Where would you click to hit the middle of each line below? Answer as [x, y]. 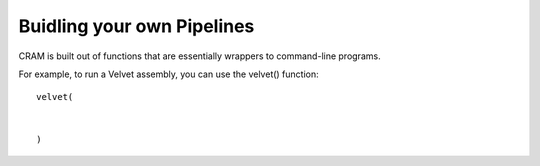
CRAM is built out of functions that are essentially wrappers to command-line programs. [199, 56]
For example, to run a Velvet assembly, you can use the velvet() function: [168, 74]
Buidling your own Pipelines [136, 26]
